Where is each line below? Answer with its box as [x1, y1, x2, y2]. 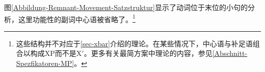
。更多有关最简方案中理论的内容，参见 [84, 48, 213, 58]
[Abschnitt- [212, 48, 248, 58]
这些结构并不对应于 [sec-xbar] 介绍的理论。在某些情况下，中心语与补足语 [16, 38, 253, 48]
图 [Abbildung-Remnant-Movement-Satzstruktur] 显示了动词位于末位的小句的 [4, 2, 248, 12]
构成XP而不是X [30, 48, 82, 58]
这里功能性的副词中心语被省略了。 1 [18, 12, 136, 24]
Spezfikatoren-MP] [16, 58, 74, 68]
